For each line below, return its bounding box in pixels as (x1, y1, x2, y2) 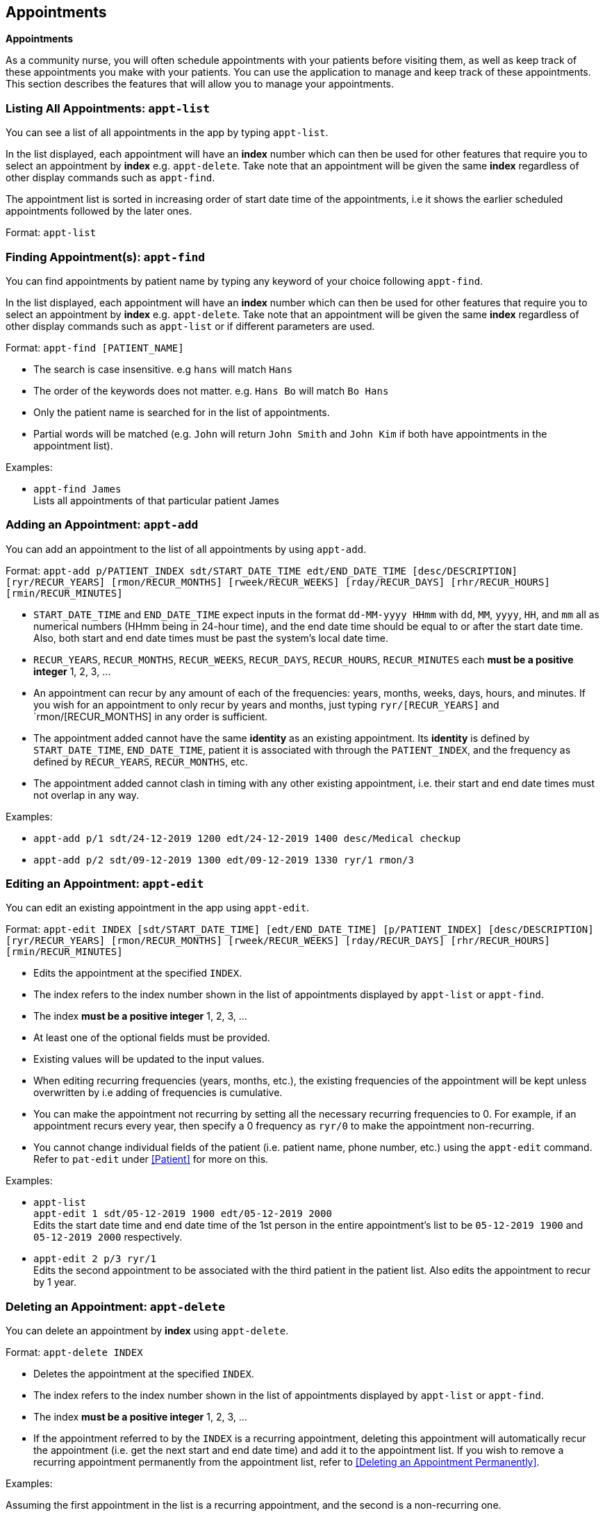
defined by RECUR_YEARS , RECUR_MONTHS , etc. (33, 755, 248, 768)
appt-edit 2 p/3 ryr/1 (33, 1253, 157, 1265)
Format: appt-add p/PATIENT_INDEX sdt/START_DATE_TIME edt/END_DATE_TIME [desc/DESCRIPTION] (6, 564, 518, 577)
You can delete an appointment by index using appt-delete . (6, 1325, 289, 1337)
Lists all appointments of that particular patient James (33, 494, 279, 506)
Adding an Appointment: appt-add (6, 518, 199, 532)
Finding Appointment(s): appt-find (6, 249, 206, 264)
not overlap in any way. (33, 788, 140, 801)
